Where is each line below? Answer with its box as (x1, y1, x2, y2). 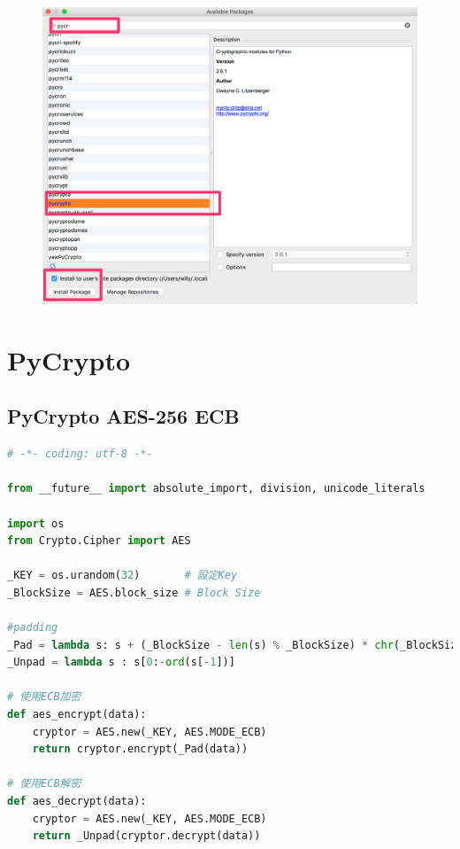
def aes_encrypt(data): (7, 708, 147, 721)
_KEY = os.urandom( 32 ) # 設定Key (7, 569, 238, 582)
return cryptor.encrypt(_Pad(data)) (32, 743, 249, 756)
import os (7, 517, 65, 530)
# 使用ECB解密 (7, 777, 81, 791)
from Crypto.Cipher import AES (7, 534, 191, 548)
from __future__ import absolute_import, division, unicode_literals (7, 482, 425, 495)
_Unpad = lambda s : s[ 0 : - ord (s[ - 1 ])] (7, 656, 235, 669)
